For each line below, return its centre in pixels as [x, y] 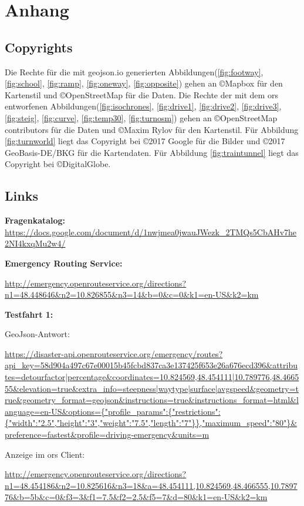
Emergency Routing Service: [64, 263]
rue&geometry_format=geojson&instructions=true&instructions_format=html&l [152, 400]
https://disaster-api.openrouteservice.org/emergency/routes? [114, 353]
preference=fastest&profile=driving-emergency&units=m [107, 435]
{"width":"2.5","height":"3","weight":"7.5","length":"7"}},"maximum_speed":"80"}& [151, 423]
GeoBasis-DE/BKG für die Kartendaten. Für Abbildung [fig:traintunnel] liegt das [152, 152]
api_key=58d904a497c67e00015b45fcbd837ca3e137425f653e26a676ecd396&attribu [151, 365]
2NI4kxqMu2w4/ [35, 243]
